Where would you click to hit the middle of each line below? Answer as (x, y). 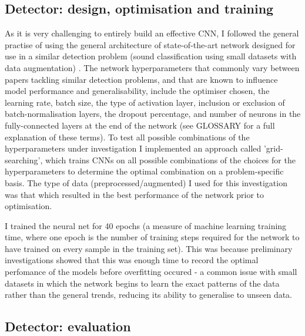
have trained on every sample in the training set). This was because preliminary (149, 248)
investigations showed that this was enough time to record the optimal (132, 260)
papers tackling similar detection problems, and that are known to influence (141, 79)
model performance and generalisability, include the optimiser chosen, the (137, 91)
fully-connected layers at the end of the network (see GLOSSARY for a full (140, 125)
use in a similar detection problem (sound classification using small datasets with (151, 56)
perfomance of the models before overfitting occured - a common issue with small (151, 272)
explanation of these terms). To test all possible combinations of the (127, 137)
